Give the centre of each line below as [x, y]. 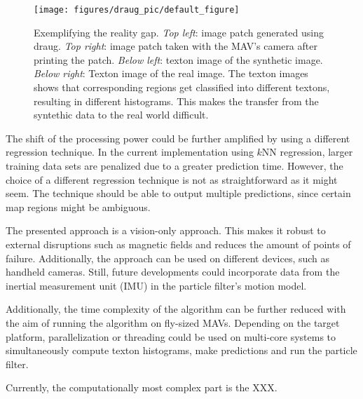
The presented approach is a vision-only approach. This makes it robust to [166, 230]
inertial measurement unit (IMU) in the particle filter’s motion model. [156, 285]
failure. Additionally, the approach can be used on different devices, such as [168, 258]
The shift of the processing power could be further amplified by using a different [178, 138]
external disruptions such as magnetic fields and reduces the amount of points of [178, 244]
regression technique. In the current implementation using [130, 152]
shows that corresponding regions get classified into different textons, [182, 87]
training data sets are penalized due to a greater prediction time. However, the [174, 165]
